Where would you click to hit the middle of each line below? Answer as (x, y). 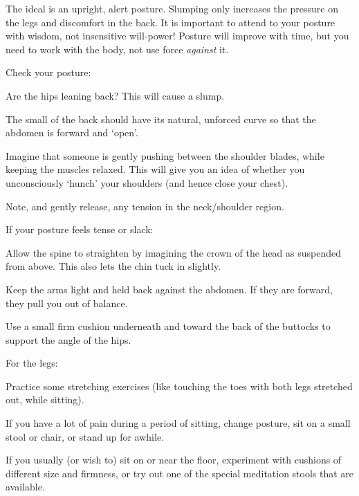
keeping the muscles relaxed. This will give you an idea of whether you (155, 169)
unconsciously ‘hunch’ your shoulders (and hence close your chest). (147, 182)
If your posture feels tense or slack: (80, 229)
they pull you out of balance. (67, 303)
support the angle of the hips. (68, 339)
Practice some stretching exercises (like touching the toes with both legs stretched (179, 386)
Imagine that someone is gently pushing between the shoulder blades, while (165, 155)
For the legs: (32, 363)
